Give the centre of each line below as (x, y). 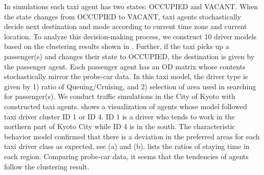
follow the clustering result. (47, 166)
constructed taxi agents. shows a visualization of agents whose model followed (126, 106)
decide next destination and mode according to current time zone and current (126, 26)
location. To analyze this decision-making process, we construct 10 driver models (130, 36)
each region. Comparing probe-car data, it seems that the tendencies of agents (126, 156)
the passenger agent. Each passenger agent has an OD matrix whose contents (125, 66)
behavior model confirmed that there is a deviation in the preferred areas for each (132, 136)
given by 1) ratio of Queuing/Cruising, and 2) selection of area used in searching (130, 86)
